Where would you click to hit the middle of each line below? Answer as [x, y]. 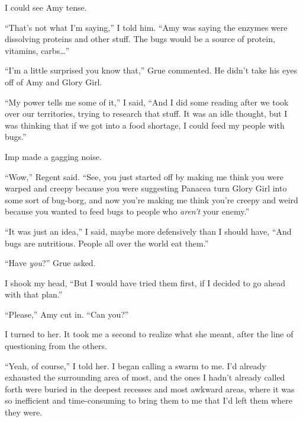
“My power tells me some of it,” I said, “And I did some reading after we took [147, 102]
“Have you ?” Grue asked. [50, 263]
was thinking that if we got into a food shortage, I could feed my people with [145, 125]
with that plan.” [34, 294]
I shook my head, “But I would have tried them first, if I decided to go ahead [145, 282]
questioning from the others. [56, 346]
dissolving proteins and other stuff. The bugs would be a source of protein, [140, 39]
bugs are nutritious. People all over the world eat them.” [107, 243]
